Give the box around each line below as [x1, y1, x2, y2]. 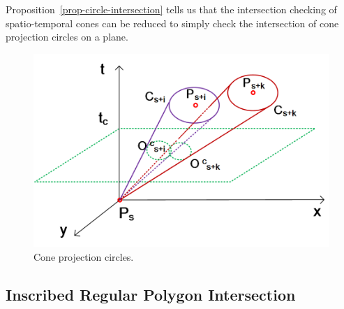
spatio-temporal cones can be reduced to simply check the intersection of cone [6, 15, 339, 30]
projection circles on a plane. [6, 29, 128, 44]
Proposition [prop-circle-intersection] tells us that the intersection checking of [6, 2, 337, 16]
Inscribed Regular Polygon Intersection [6, 283, 296, 305]
